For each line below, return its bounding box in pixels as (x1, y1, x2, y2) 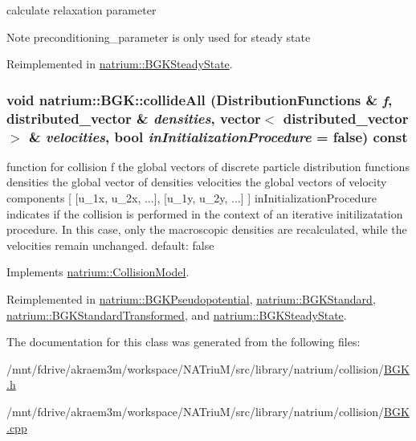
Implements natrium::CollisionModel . (6, 263, 190, 280)
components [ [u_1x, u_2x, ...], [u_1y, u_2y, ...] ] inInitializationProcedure (6, 190, 377, 206)
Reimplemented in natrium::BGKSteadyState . (6, 55, 233, 72)
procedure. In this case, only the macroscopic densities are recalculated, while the (6, 221, 407, 238)
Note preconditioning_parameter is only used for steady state (6, 28, 311, 45)
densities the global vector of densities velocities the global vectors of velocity (6, 174, 387, 190)
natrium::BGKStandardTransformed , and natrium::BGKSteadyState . (6, 306, 347, 323)
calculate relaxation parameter (6, 2, 157, 18)
